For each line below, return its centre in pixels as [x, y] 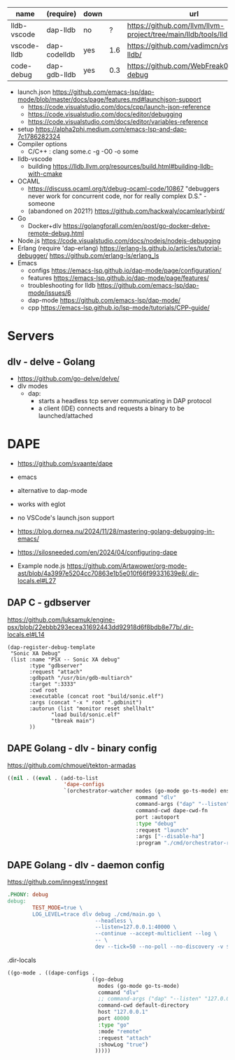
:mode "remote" [120, 1031]
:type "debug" [156, 823]
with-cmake [45, 174]
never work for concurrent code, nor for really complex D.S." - [117, 196]
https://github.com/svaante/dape [65, 463]
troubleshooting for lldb [62, 285]
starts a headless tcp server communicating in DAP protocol [125, 401]
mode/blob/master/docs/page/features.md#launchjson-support [109, 99]
